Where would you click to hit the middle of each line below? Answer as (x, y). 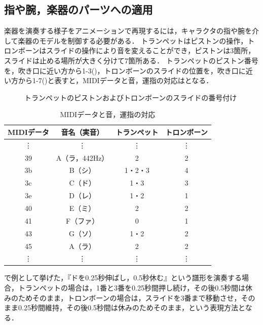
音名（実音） (82, 132)
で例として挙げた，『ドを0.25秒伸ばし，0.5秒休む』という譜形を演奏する (123, 278)
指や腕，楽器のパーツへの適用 (79, 9)
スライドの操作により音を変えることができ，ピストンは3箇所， (151, 50)
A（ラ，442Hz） (82, 157)
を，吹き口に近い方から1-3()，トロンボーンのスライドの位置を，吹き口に (125, 70)
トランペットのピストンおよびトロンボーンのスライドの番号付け (131, 97)
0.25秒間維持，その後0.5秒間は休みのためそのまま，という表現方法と (131, 308)
